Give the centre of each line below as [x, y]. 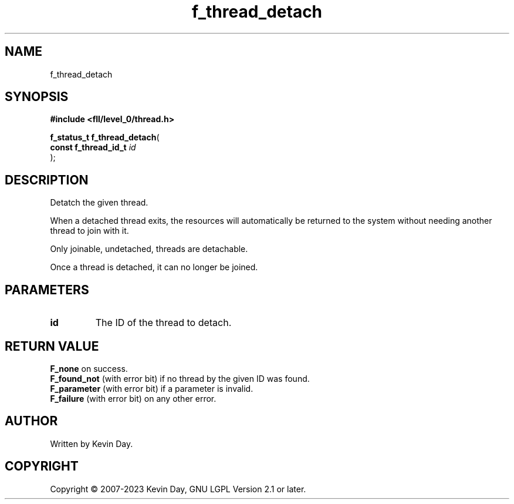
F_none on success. [89, 368]
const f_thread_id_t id [93, 147]
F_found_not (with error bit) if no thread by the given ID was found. [180, 378]
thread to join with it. [89, 231]
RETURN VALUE [52, 346]
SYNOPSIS [37, 97]
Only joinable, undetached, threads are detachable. [149, 249]
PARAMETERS [47, 290]
